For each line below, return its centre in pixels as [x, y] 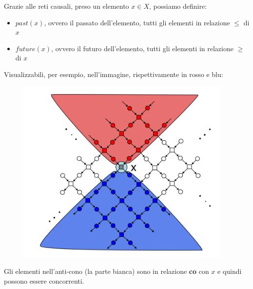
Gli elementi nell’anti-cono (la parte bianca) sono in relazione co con [107, 271]
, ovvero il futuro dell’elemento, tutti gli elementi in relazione [142, 48]
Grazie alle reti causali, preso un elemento [67, 6]
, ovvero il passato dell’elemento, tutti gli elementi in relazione [137, 22]
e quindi [230, 271]
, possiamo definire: [178, 6]
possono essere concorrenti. [44, 280]
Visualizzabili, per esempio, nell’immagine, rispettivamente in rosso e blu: [114, 74]
